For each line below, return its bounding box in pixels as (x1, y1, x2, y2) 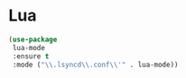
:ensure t (12, 51, 50, 61)
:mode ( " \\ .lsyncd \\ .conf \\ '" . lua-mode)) (12, 60, 179, 69)
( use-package (8, 35, 58, 44)
